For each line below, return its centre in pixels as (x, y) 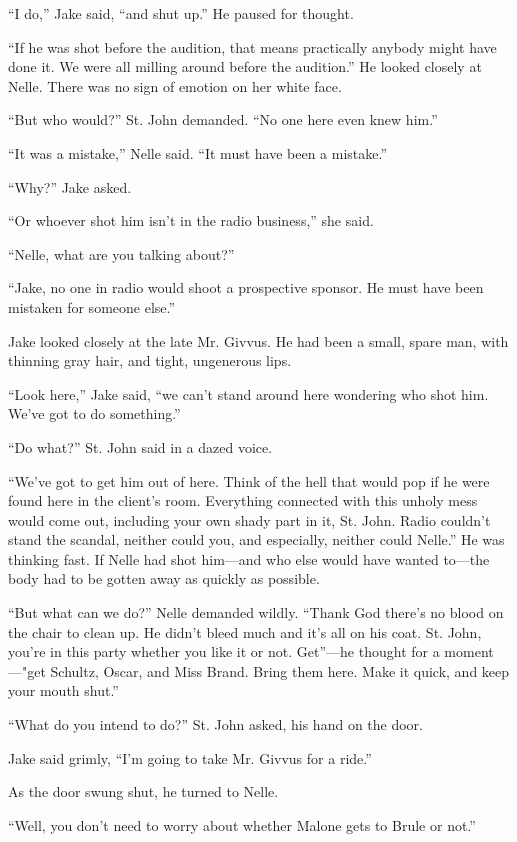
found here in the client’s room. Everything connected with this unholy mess (243, 500)
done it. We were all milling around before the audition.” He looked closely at (245, 66)
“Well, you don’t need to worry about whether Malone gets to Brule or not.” (242, 824)
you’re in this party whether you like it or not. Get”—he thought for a (224, 651)
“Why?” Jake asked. (70, 186)
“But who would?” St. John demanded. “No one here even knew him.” (223, 119)
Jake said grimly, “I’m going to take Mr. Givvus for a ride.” (190, 757)
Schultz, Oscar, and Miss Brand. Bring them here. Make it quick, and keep (280, 670)
